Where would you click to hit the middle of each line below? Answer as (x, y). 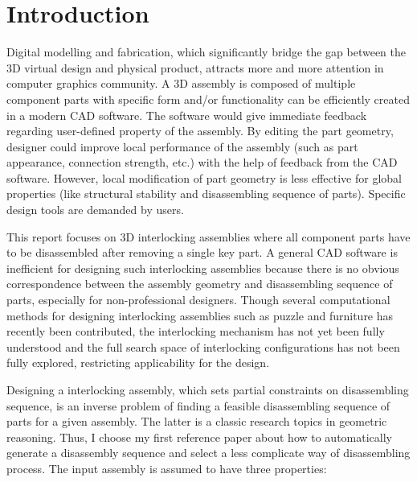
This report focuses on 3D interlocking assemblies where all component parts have (208, 236)
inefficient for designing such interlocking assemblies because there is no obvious (203, 268)
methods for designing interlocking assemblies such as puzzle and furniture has (200, 315)
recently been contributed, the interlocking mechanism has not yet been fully (196, 331)
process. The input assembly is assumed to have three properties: (167, 468)
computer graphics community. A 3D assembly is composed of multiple (181, 83)
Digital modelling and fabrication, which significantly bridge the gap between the (206, 52)
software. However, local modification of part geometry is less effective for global (204, 177)
